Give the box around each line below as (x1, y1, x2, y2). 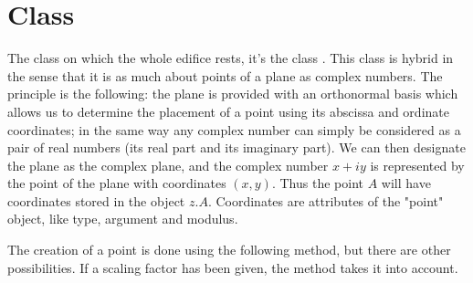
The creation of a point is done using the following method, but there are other (7, 240, 451, 259)
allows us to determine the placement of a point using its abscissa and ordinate (7, 101, 449, 121)
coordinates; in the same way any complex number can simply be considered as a (7, 120, 461, 139)
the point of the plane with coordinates (7, 173, 226, 193)
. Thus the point (271, 173, 363, 193)
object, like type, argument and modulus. (7, 209, 238, 228)
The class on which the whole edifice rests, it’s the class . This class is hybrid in (7, 48, 454, 68)
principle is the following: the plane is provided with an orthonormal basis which (7, 84, 458, 103)
